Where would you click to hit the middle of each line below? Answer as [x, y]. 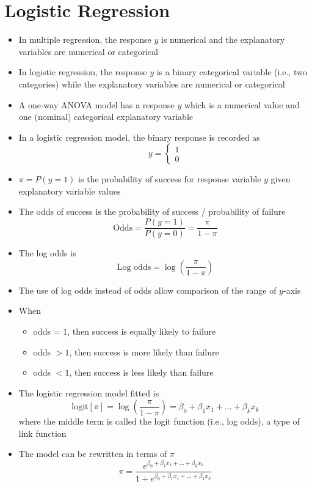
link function [42, 433]
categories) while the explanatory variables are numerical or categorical [152, 84]
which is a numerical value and [242, 104]
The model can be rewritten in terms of [93, 454]
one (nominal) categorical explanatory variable [106, 117]
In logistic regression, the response [83, 72]
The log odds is [47, 253]
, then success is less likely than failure [141, 372]
